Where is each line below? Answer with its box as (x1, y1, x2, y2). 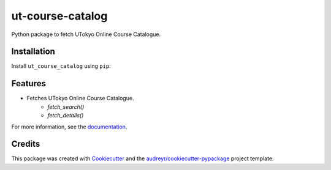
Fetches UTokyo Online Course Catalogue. (26, 95, 134, 102)
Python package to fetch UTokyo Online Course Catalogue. (11, 31, 161, 38)
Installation (11, 46, 55, 57)
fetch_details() (47, 112, 84, 119)
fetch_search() (47, 103, 85, 110)
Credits (11, 139, 40, 149)
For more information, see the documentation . (11, 123, 127, 130)
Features (11, 78, 46, 89)
